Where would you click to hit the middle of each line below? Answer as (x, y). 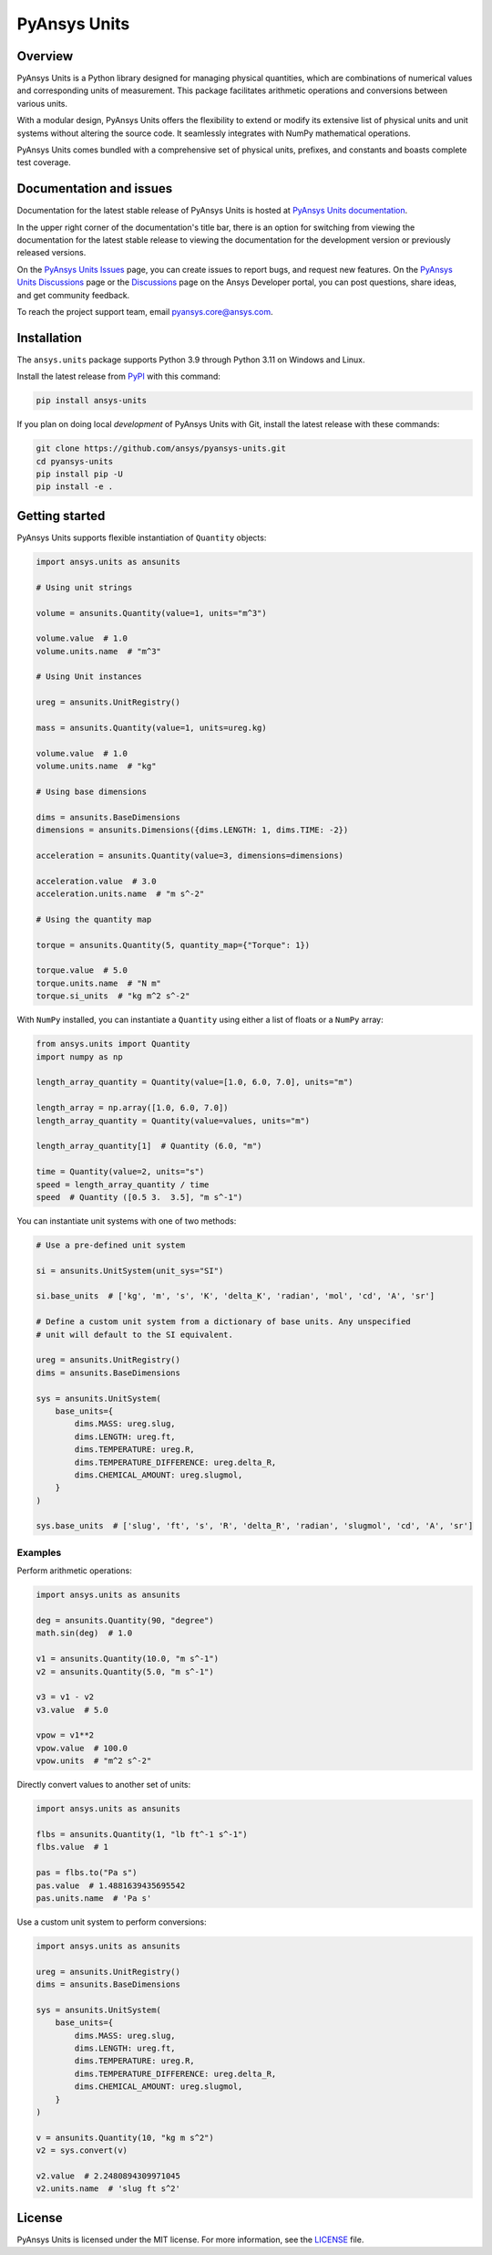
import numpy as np (79, 1057)
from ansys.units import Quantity (113, 1044)
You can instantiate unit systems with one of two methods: (127, 1221)
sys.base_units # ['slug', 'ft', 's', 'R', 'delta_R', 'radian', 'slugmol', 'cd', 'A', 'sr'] (255, 1526)
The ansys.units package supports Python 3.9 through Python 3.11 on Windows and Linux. (191, 360)
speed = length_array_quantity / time (123, 1185)
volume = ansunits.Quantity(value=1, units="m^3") (152, 613)
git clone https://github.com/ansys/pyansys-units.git (161, 449)
